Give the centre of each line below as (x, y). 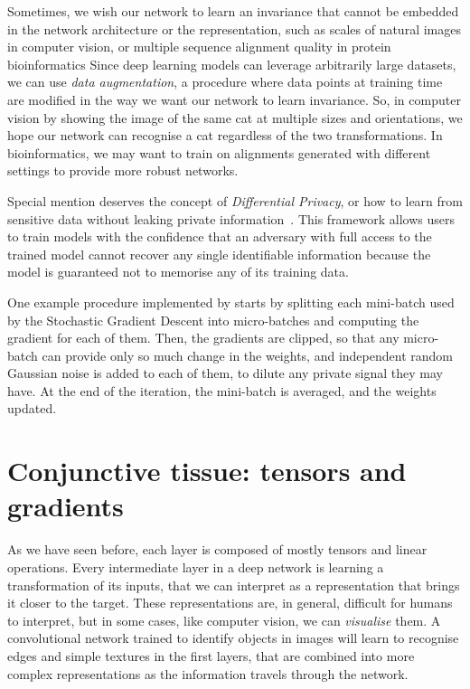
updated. (32, 408)
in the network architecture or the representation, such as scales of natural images (234, 28)
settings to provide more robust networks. (123, 170)
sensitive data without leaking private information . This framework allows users (231, 218)
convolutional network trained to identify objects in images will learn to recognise (233, 638)
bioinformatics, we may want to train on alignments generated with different (219, 152)
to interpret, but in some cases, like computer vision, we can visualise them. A (224, 620)
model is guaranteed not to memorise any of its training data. (178, 272)
